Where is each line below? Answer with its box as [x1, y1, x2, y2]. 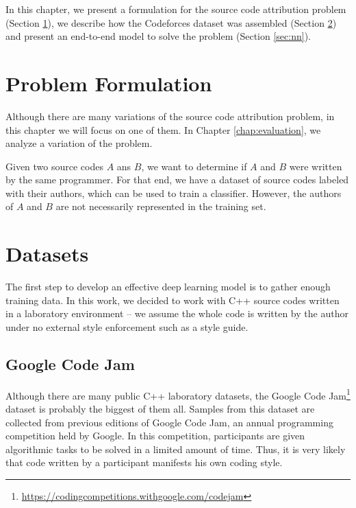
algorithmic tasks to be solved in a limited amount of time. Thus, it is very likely [5, 441, 346, 456]
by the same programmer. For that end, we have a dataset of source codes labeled [5, 172, 349, 187]
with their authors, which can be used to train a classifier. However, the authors [5, 185, 342, 200]
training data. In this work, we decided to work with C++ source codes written [5, 292, 340, 307]
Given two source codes [5, 159, 103, 173]
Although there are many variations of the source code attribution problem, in [5, 108, 335, 123]
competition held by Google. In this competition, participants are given [5, 428, 305, 443]
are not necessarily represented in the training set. [55, 199, 266, 213]
